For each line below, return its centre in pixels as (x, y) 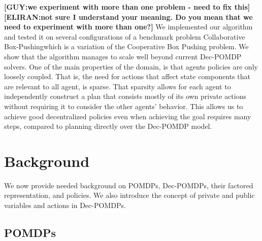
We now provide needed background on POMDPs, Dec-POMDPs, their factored (129, 185)
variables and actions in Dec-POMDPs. (65, 205)
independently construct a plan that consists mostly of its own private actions (125, 96)
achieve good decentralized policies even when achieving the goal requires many (128, 116)
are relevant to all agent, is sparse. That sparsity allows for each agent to (118, 86)
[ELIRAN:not (28, 16)
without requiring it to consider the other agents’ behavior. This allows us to (124, 106)
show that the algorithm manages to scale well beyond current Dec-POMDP (123, 56)
